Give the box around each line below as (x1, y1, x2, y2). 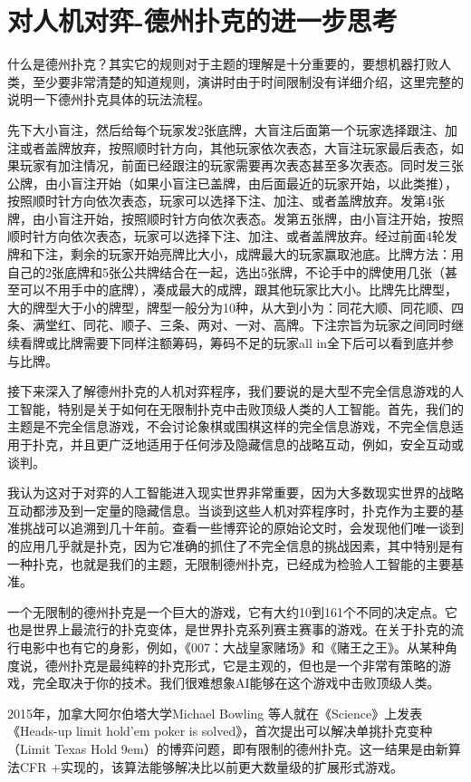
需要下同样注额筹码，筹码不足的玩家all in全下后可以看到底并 (82, 333, 442, 352)
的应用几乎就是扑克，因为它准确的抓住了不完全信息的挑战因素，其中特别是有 (7, 536, 464, 555)
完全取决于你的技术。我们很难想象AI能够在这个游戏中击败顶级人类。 (32, 673, 440, 692)
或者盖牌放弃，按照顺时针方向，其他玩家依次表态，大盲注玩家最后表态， (19, 138, 451, 157)
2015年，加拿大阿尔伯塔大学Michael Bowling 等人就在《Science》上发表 (7, 703, 423, 722)
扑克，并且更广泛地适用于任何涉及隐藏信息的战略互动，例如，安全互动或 (32, 435, 464, 453)
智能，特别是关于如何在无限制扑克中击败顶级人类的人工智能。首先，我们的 (19, 399, 464, 418)
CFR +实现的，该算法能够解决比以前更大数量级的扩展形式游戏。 (19, 757, 404, 776)
